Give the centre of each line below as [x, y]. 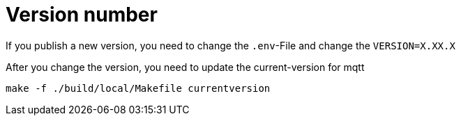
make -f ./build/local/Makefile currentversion [138, 88]
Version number [82, 15]
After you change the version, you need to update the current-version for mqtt [185, 67]
